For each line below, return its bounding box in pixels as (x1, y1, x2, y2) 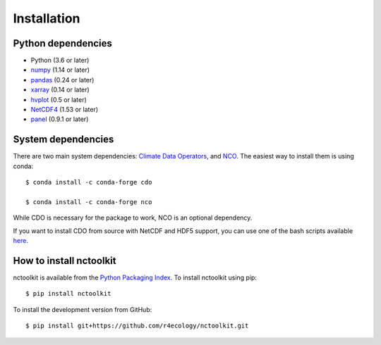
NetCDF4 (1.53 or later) (30, 106, 99, 114)
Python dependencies (13, 37, 113, 49)
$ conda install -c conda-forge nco (25, 198, 152, 206)
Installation (13, 11, 80, 26)
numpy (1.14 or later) (30, 65, 90, 74)
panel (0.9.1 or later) (30, 115, 89, 123)
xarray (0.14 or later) (30, 85, 90, 94)
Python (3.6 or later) (30, 56, 90, 65)
